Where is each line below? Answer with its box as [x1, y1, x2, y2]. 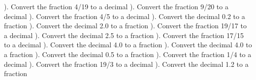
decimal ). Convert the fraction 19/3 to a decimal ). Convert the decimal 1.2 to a [4, 59, 249, 69]
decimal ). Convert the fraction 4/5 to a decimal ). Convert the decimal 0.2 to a [4, 11, 245, 21]
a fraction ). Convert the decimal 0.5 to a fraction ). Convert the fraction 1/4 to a [4, 49, 252, 59]
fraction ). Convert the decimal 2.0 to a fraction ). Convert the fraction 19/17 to [4, 20, 247, 31]
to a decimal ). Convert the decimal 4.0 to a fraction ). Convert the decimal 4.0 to [4, 40, 252, 50]
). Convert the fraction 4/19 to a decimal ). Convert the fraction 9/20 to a [4, 1, 228, 11]
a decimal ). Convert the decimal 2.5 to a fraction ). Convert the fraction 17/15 [4, 30, 244, 40]
